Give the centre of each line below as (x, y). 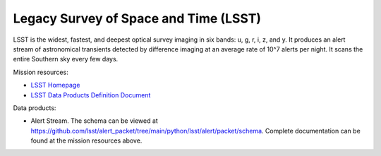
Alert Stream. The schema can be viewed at (94, 121)
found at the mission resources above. (86, 140)
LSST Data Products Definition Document (91, 95)
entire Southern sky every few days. (66, 59)
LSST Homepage (55, 85)
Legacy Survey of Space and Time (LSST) (137, 18)
